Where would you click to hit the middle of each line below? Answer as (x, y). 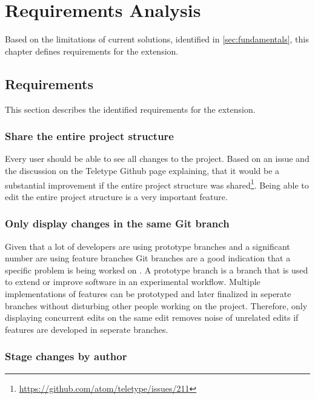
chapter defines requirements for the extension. (92, 51)
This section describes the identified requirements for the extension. (130, 109)
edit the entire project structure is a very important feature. (116, 196)
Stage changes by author (66, 356)
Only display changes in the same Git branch (117, 223)
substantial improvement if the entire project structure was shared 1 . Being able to (157, 184)
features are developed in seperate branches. (87, 329)
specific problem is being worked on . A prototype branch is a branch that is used (157, 270)
